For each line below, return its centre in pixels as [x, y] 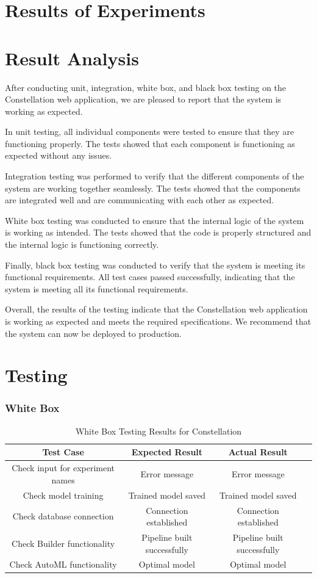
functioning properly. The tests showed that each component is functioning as [150, 143]
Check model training [63, 495]
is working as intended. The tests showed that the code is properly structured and [158, 232]
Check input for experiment [63, 468]
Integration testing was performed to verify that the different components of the [155, 176]
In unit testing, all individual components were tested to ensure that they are [150, 132]
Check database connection [63, 516]
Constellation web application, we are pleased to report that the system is [143, 99]
